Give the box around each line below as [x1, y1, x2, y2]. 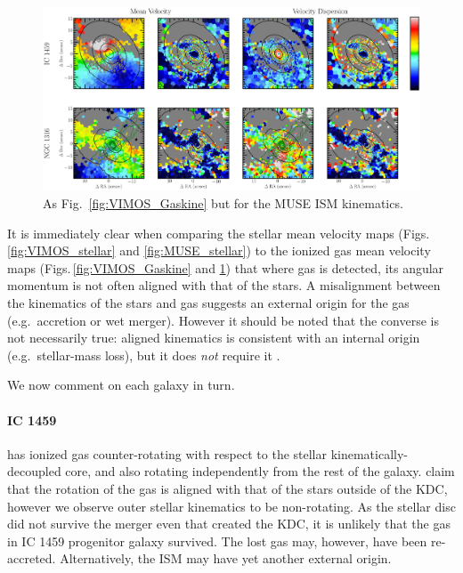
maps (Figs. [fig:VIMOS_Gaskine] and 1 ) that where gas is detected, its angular [7, 258, 444, 277]
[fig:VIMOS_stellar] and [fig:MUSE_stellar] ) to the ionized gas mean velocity [7, 241, 431, 260]
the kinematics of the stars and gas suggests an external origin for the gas [7, 293, 410, 311]
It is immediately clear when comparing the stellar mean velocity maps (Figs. [7, 223, 430, 242]
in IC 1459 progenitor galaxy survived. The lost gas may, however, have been [7, 531, 427, 550]
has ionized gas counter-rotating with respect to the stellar [7, 444, 328, 463]
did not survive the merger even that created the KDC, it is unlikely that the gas [7, 514, 451, 533]
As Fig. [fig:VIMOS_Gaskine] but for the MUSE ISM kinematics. [43, 193, 403, 212]
